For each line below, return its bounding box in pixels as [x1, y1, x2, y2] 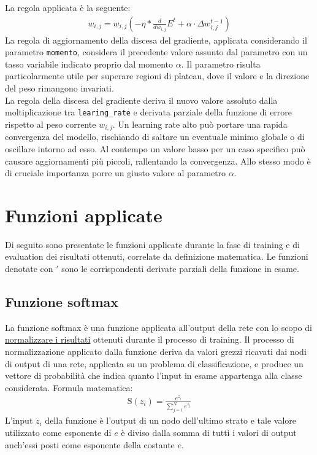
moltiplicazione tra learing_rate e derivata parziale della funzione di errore [5, 106, 292, 119]
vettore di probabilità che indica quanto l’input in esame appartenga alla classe [5, 369, 302, 382]
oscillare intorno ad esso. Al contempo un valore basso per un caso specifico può [5, 142, 305, 155]
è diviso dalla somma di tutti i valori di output [121, 426, 297, 439]
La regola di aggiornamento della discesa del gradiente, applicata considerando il [5, 33, 307, 46]
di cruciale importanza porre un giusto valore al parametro [5, 166, 226, 179]
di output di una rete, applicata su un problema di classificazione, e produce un [5, 357, 304, 370]
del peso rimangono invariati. [5, 82, 114, 95]
